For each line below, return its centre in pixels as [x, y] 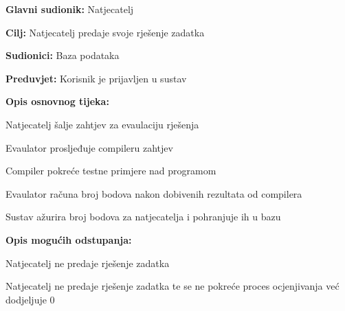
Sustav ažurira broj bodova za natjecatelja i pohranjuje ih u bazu [143, 217]
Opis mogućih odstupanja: [69, 239]
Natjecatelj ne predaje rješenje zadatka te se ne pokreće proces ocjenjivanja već [172, 286]
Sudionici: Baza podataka [63, 55]
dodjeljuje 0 [30, 299]
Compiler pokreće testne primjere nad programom [111, 171]
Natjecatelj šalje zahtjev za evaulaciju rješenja [102, 124]
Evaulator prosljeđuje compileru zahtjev [89, 147]
